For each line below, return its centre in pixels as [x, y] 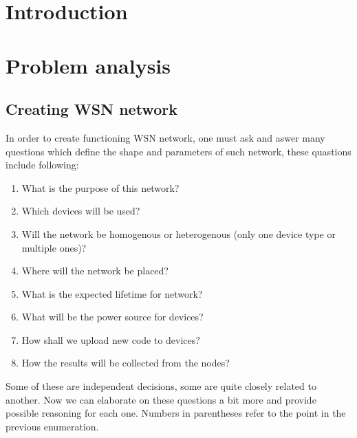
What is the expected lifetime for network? [112, 293]
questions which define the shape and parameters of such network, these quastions [178, 151]
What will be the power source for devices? [112, 317]
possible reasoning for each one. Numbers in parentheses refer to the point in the [176, 413]
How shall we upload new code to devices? [111, 339]
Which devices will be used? [81, 211]
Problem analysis [88, 65]
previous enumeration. [52, 426]
